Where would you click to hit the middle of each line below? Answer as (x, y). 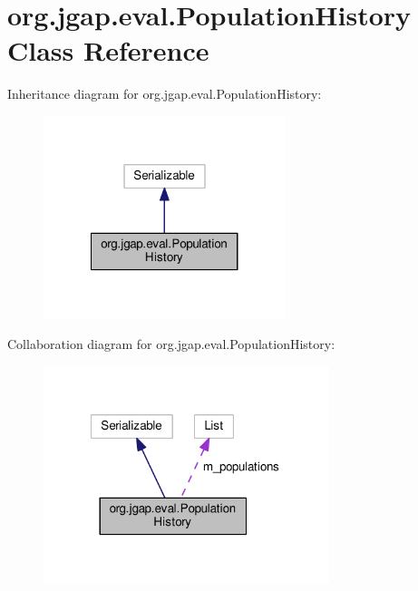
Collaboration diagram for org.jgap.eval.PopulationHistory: (171, 344)
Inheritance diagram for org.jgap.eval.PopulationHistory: (165, 94)
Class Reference (108, 50)
